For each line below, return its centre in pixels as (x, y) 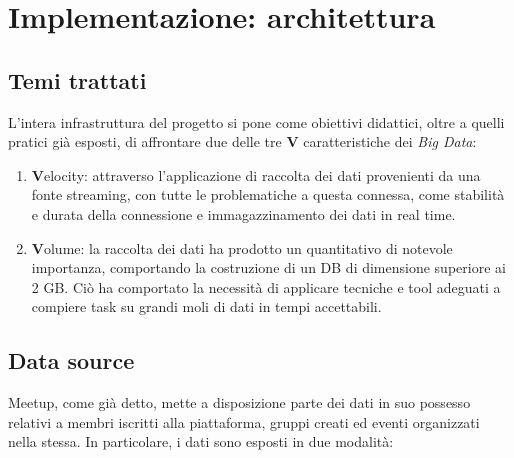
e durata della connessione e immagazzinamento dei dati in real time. (243, 213)
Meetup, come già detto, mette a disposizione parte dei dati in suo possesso (239, 402)
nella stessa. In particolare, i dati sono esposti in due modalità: (201, 441)
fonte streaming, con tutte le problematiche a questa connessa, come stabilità (268, 194)
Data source (71, 360)
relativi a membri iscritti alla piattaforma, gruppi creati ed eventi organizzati (244, 421)
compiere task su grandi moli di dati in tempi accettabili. (206, 306)
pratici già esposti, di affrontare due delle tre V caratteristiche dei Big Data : (242, 141)
